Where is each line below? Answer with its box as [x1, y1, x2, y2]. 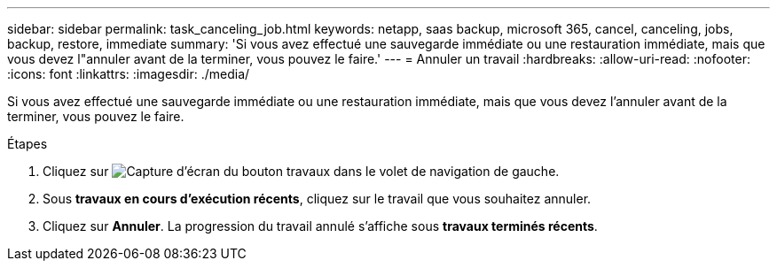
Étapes [7, 136, 48, 151]
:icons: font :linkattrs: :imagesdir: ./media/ [7, 66, 250, 81]
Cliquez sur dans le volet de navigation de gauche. [43, 164, 560, 179]
